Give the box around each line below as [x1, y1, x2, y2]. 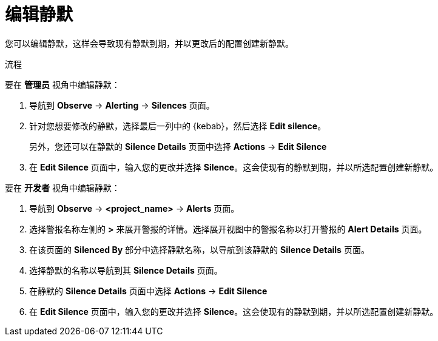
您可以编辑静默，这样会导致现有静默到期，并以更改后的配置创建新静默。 [5, 38, 294, 49]
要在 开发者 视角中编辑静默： [5, 182, 120, 193]
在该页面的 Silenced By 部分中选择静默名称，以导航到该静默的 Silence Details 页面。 [29, 244, 369, 255]
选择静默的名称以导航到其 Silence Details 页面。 [29, 265, 223, 275]
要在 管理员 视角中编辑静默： [5, 79, 120, 90]
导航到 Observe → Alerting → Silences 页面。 [29, 100, 215, 110]
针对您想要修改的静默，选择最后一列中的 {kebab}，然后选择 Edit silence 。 [29, 120, 326, 131]
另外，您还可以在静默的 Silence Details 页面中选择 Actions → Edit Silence [29, 141, 327, 152]
